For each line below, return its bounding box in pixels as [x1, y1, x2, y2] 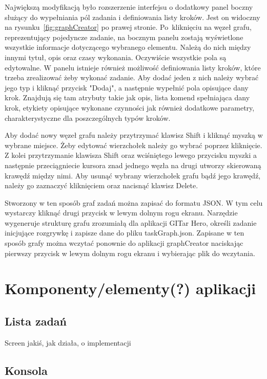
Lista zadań [5, 313, 67, 329]
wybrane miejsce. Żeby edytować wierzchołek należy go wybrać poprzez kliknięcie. [5, 139, 262, 150]
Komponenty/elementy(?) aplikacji [5, 278, 256, 299]
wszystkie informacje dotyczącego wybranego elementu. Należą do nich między [5, 42, 251, 52]
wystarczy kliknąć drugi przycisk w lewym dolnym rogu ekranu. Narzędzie [5, 207, 238, 218]
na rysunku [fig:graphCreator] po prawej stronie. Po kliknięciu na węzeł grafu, [5, 22, 252, 32]
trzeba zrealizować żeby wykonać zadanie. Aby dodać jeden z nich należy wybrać [5, 72, 259, 83]
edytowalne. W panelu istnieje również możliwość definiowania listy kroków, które [5, 62, 261, 73]
